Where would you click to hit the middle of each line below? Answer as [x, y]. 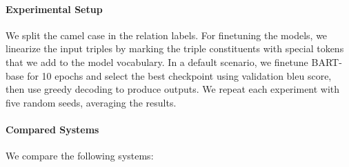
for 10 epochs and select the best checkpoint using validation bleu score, [179, 75]
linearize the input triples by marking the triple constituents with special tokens [175, 48]
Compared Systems [52, 129]
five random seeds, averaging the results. [91, 102]
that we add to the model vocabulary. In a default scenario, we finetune [157, 62]
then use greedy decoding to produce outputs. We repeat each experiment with [173, 89]
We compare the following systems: [80, 156]
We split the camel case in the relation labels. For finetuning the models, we [167, 35]
